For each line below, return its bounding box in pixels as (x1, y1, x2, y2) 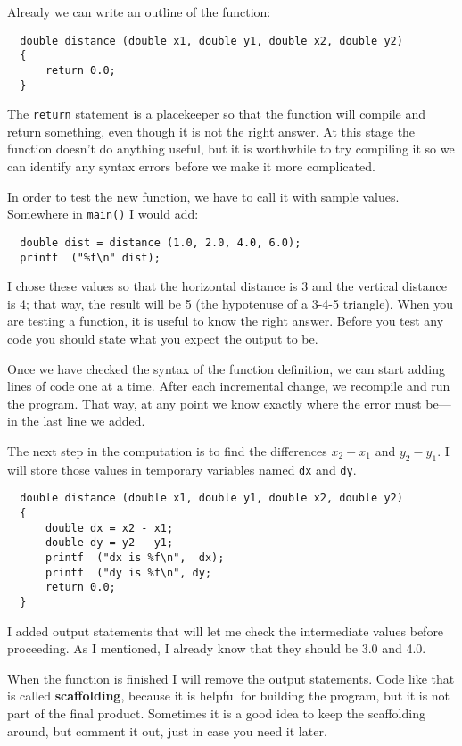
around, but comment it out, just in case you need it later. (7, 721, 327, 740)
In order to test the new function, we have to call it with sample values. (7, 186, 400, 205)
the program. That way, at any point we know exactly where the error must (7, 394, 422, 412)
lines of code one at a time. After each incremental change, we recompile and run (7, 377, 450, 395)
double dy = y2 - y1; (45, 536, 174, 550)
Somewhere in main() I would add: (7, 204, 199, 223)
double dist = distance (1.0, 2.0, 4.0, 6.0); (20, 236, 301, 249)
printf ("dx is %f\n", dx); (45, 551, 225, 565)
